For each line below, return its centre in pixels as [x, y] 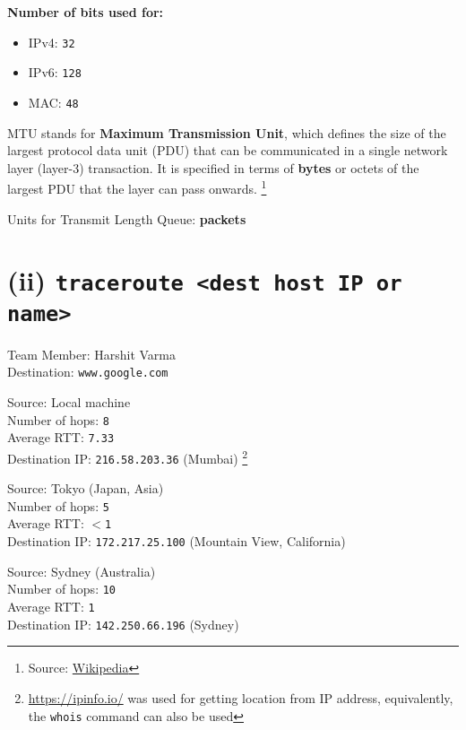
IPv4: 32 [52, 42]
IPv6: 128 [55, 72]
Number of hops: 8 [58, 419]
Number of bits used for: [86, 12]
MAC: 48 [53, 102]
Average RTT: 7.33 [61, 437]
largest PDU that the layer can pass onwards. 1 [137, 187]
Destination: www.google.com [88, 372]
